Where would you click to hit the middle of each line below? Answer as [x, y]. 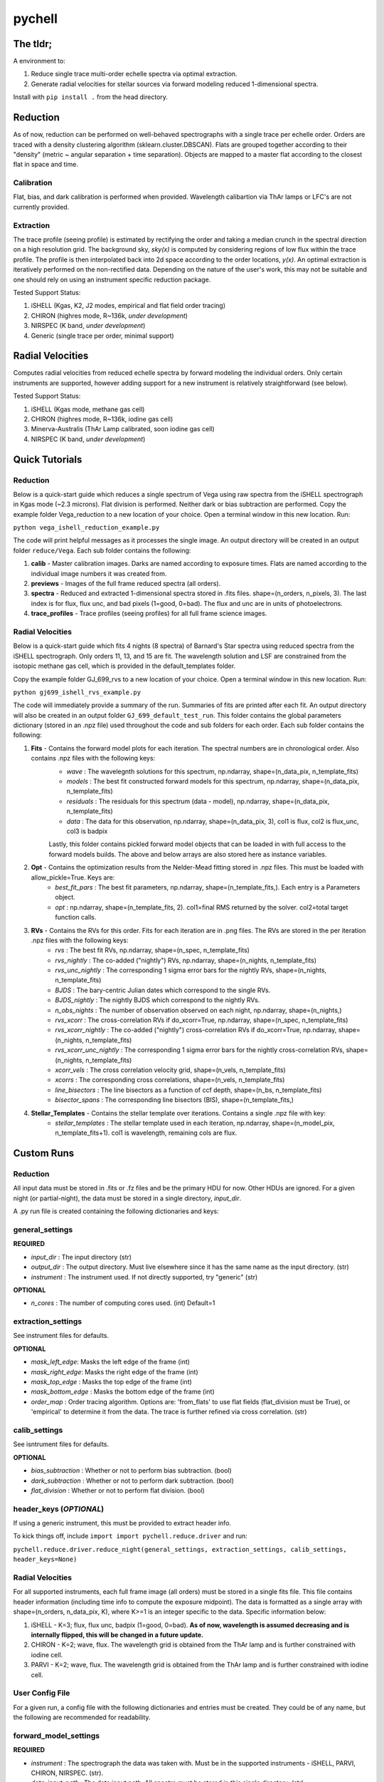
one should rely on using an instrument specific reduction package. [112, 279]
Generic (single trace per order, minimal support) [102, 336]
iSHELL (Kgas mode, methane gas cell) [88, 409]
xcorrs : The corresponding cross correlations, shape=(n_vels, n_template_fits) [170, 1080]
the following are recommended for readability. [82, 1717]
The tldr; [33, 44]
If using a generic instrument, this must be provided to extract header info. [122, 1523]
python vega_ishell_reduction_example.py [86, 528]
